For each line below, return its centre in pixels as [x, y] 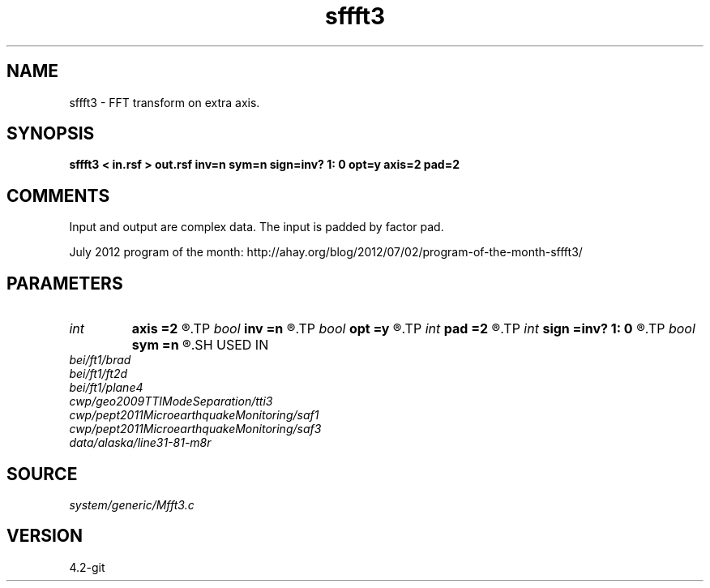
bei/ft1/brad [100, 360]
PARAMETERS [65, 283]
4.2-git [87, 567]
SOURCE [42, 474]
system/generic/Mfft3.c [132, 504]
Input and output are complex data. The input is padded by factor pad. [257, 227]
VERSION [45, 536]
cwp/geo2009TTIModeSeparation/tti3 [171, 401]
